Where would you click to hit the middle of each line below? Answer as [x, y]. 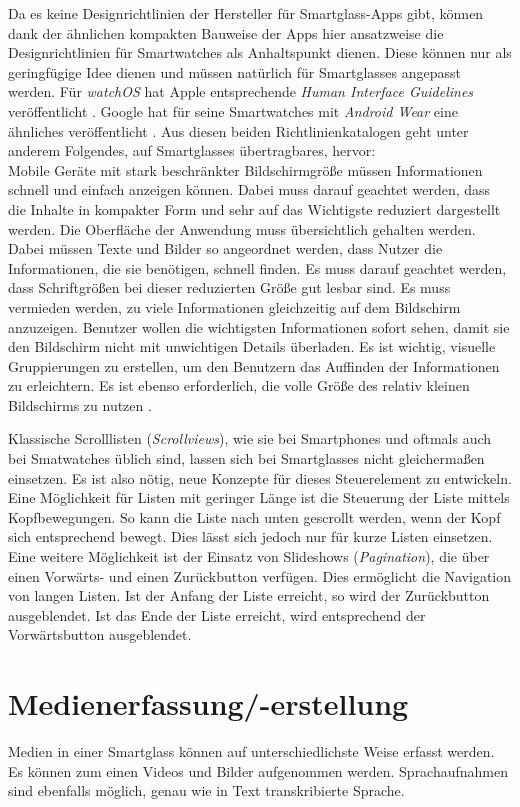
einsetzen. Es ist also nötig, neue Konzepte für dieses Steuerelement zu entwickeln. [260, 477]
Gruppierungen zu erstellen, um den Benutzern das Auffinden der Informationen [254, 365]
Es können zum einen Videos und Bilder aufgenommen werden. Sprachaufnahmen [258, 770]
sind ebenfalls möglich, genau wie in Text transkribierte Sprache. [206, 790]
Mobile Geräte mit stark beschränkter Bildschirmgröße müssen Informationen [245, 169]
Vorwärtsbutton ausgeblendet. [100, 634]
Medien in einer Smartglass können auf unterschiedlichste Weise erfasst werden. [251, 751]
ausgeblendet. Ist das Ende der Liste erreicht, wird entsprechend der [217, 614]
